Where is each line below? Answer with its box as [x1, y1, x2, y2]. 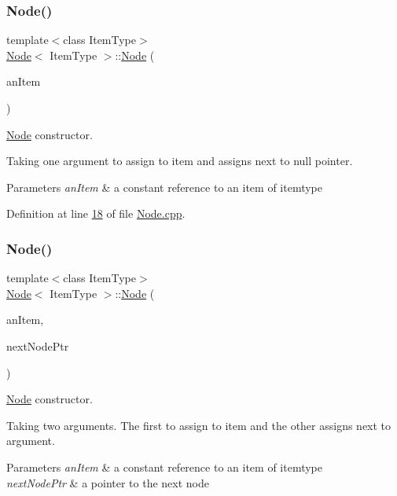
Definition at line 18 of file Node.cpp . [6, 205, 186, 222]
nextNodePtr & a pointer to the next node [6, 474, 209, 490]
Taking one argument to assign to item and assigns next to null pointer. [6, 152, 353, 169]
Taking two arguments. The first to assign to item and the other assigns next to [6, 417, 391, 433]
